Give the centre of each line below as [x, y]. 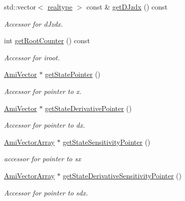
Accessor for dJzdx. [33, 23]
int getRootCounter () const [47, 40]
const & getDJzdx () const [127, 7]
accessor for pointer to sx [42, 159]
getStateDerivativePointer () [88, 108]
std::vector [20, 7]
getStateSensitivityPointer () [106, 141]
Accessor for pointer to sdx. [46, 192]
